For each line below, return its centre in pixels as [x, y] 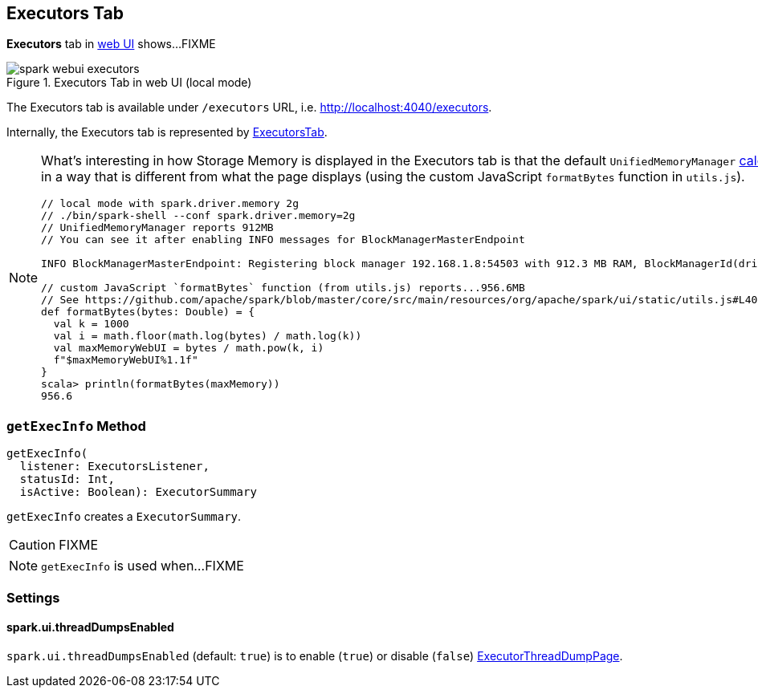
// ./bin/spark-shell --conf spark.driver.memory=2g [198, 216]
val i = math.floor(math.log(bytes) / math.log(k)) [208, 336]
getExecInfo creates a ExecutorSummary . [124, 517]
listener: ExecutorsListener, [114, 467]
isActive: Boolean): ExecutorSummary [138, 492]
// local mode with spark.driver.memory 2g [170, 204]
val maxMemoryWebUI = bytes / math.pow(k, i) [189, 348]
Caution [33, 545]
